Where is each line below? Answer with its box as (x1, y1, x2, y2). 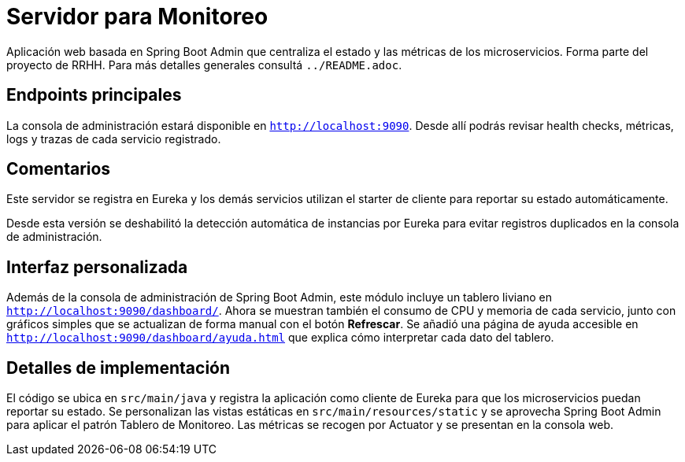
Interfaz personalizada (6, 257, 188, 277)
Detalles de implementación (6, 357, 231, 378)
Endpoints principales (6, 85, 182, 105)
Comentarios (6, 159, 111, 179)
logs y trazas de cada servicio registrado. (6, 131, 221, 146)
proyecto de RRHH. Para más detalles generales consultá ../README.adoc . (6, 57, 402, 72)
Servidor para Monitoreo (6, 3, 268, 30)
